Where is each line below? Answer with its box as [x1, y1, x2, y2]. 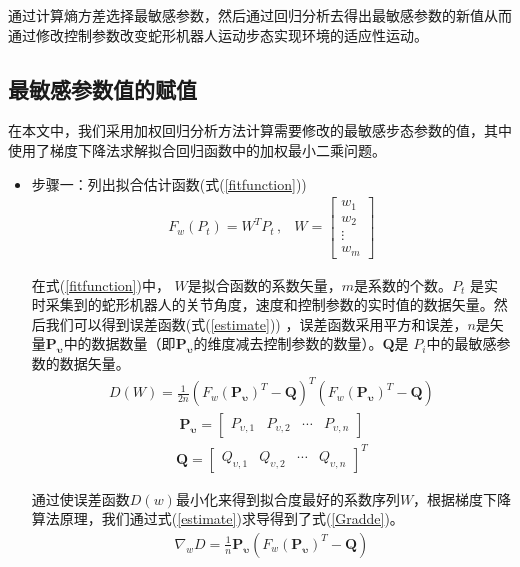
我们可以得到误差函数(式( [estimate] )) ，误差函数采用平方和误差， [45, 313, 468, 334]
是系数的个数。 [354, 274, 453, 295]
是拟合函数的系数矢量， [187, 274, 342, 295]
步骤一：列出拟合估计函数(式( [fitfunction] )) [31, 173, 307, 194]
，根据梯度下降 [413, 488, 512, 509]
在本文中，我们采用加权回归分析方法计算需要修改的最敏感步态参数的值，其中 [8, 120, 512, 141]
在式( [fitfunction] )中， [31, 274, 170, 295]
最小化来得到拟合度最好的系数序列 [175, 488, 400, 509]
